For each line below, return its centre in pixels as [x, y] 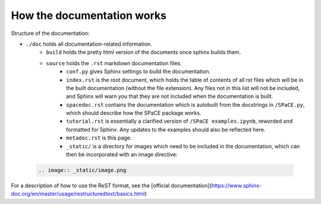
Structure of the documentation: [50, 33]
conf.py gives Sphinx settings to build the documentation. [139, 72]
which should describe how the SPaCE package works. [134, 113]
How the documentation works [89, 15]
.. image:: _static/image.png [82, 170]
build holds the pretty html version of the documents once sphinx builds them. [144, 52]
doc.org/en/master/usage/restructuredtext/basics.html [78, 194]
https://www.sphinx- [236, 185]
